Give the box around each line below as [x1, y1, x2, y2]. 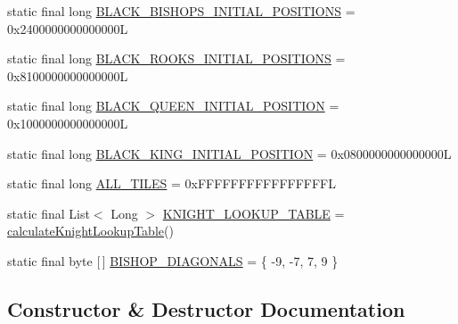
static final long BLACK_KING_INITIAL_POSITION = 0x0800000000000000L [7, 144, 452, 162]
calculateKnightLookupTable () [7, 221, 174, 240]
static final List [7, 204, 90, 222]
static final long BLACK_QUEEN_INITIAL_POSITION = [7, 96, 339, 115]
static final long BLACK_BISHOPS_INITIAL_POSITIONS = [7, 2, 356, 20]
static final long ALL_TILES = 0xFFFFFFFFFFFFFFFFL [7, 174, 337, 193]
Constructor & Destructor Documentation [7, 295, 405, 322]
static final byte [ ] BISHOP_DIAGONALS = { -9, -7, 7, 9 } [7, 251, 339, 270]
